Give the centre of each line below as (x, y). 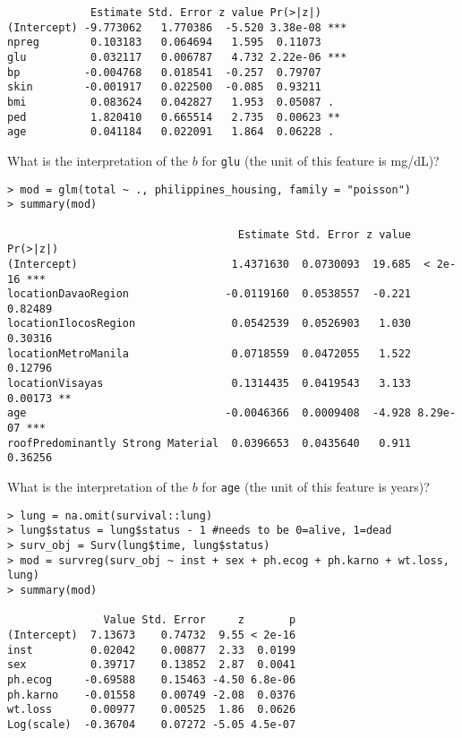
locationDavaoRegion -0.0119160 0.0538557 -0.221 (210, 294)
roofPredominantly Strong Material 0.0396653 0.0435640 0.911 (210, 443)
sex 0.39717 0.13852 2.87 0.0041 (152, 665)
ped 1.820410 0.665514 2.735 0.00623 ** (174, 117)
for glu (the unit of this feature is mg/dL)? (321, 160)
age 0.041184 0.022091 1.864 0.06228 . (171, 132)
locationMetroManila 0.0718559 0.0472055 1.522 (210, 353)
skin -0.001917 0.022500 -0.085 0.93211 (164, 87)
